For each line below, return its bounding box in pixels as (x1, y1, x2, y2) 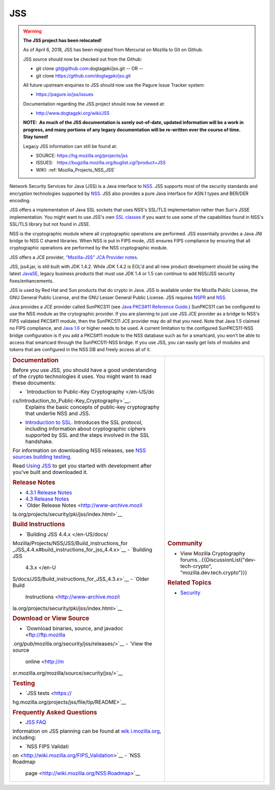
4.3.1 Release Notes (25, 489, 72, 496)
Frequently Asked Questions (12, 708, 97, 717)
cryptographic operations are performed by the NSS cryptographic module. (9, 245, 168, 251)
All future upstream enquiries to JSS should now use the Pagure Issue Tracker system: (23, 82, 205, 88)
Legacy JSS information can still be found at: (23, 143, 117, 149)
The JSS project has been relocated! (23, 37, 102, 43)
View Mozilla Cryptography (180, 550, 245, 557)
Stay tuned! (23, 134, 48, 140)
